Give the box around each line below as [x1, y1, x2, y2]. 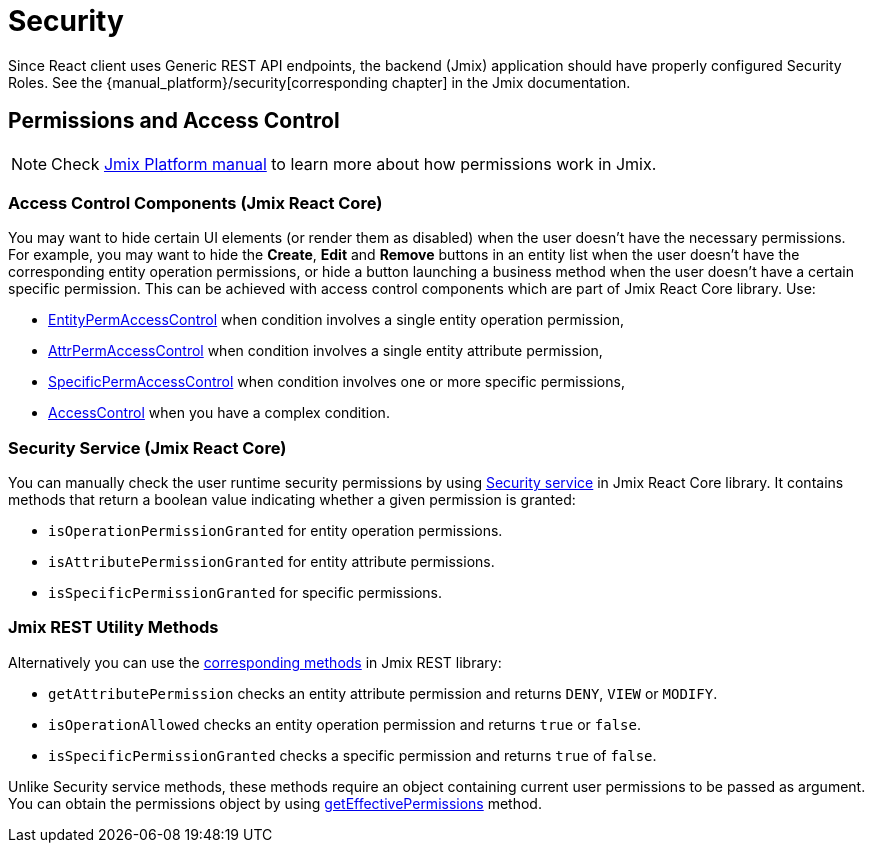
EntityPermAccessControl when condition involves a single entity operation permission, [48, 311, 624, 329]
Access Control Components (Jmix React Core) [8, 192, 383, 213]
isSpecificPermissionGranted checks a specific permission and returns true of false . [48, 746, 657, 764]
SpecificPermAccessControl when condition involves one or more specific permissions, [48, 373, 625, 391]
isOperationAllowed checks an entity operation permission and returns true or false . [48, 715, 641, 733]
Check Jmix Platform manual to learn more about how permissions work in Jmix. [51, 153, 657, 174]
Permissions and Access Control [8, 108, 340, 134]
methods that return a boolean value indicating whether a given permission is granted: [8, 491, 576, 509]
